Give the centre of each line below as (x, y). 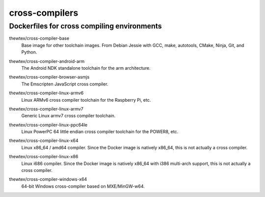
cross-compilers (44, 13)
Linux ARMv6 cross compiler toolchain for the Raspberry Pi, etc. (86, 100)
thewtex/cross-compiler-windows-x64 (48, 179)
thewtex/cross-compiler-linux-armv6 (46, 93)
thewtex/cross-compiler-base (39, 38)
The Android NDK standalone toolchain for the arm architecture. (86, 68)
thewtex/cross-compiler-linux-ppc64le (48, 125)
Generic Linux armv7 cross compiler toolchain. (68, 116)
